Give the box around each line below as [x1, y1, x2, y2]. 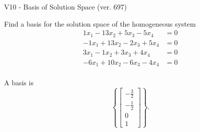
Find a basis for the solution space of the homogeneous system [4, 18, 196, 29]
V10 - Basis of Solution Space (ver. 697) [4, 2, 127, 12]
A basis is [4, 77, 34, 88]
